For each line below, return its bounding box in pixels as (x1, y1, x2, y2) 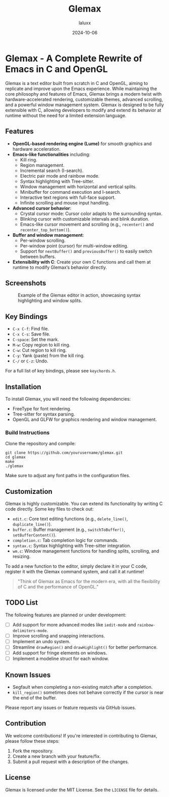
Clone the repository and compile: (5, 441, 76, 447)
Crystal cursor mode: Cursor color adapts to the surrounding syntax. (20, 211, 163, 217)
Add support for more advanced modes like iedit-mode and (12, 621, 136, 627)
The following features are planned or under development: (5, 612, 127, 618)
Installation (5, 383, 41, 391)
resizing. (12, 554, 31, 560)
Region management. (20, 162, 65, 168)
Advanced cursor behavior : (12, 205, 72, 211)
